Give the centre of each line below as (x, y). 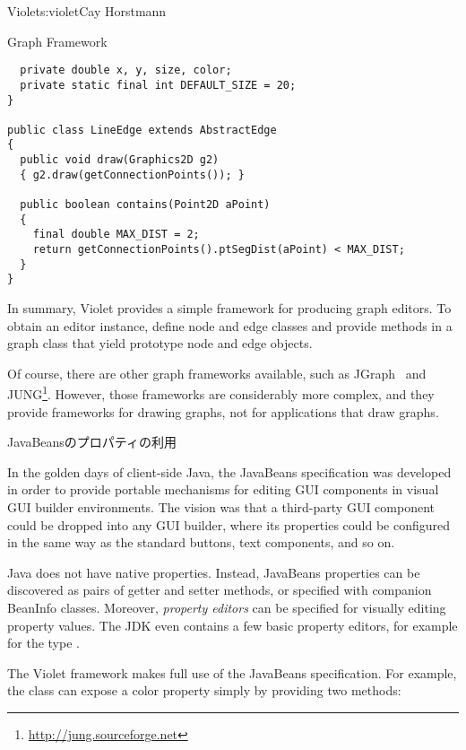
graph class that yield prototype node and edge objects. (160, 343)
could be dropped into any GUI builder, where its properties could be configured (229, 524)
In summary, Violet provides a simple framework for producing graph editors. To (229, 308)
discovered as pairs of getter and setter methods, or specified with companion (220, 590)
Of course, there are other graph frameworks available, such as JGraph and (217, 373)
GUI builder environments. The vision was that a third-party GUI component (221, 507)
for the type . (43, 643)
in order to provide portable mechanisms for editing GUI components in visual (223, 489)
